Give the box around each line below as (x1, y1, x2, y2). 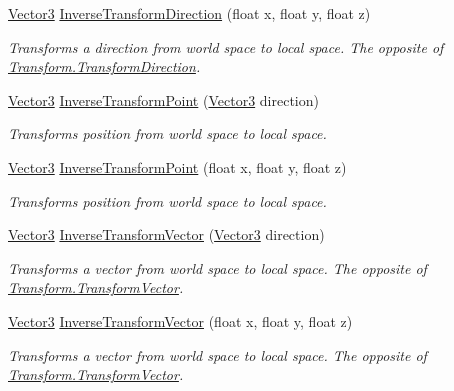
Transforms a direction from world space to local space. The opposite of (8, 36, 444, 57)
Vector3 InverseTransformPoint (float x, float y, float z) (8, 156, 347, 177)
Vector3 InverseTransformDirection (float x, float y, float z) (8, 3, 371, 23)
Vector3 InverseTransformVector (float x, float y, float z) (8, 310, 353, 331)
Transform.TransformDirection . (8, 56, 201, 77)
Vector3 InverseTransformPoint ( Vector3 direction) (8, 89, 319, 110)
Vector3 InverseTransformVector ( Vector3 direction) (8, 224, 325, 245)
